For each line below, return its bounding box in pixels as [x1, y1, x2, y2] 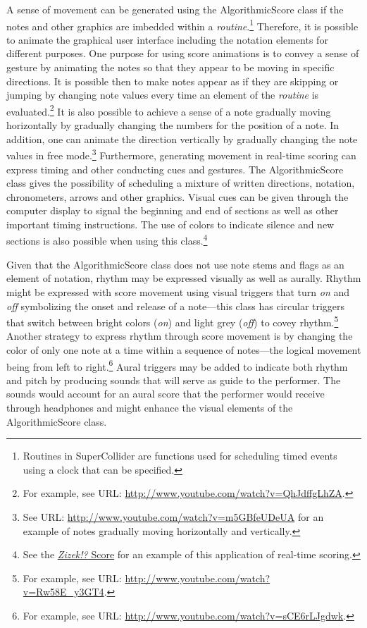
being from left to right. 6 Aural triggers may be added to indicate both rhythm [6, 357, 348, 374]
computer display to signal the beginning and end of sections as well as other [6, 203, 339, 218]
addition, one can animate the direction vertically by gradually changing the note [6, 131, 358, 146]
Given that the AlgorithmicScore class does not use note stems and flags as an [6, 257, 344, 271]
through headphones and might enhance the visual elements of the [6, 400, 293, 414]
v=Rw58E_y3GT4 [23, 584, 104, 599]
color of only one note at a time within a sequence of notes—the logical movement [6, 342, 361, 357]
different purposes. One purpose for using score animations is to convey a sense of [6, 46, 359, 61]
